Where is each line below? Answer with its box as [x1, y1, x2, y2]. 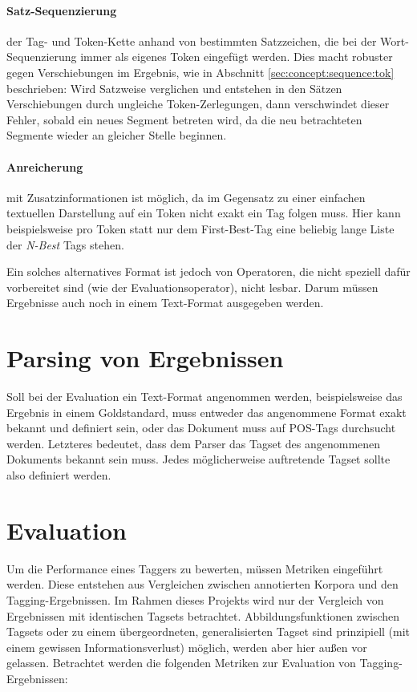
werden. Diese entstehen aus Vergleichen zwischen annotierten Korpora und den [6, 576, 399, 593]
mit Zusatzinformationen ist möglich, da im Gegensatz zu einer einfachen [6, 188, 366, 205]
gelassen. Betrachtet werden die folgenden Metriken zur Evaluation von [6, 654, 356, 671]
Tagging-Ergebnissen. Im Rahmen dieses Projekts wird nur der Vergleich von [6, 591, 384, 608]
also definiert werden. [6, 467, 111, 483]
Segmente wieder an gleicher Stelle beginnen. [6, 127, 227, 144]
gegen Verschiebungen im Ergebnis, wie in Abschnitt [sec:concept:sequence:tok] [6, 63, 395, 80]
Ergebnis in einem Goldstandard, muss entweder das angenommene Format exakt [6, 403, 407, 420]
